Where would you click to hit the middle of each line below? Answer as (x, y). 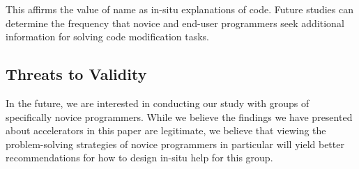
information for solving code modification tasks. (108, 37)
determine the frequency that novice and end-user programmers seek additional (175, 23)
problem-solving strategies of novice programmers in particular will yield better (175, 144)
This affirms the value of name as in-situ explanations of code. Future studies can (179, 9)
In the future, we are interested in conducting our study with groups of (158, 103)
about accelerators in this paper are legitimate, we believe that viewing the (166, 130)
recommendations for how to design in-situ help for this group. (139, 158)
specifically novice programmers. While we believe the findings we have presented (179, 116)
